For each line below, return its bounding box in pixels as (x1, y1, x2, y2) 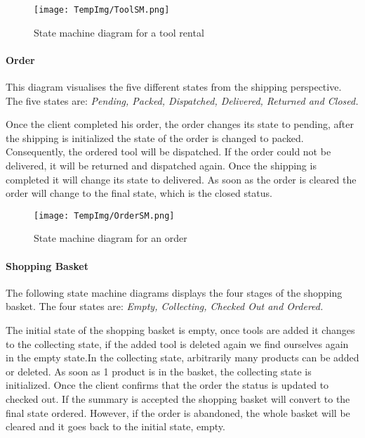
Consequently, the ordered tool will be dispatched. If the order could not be (6, 144, 331, 159)
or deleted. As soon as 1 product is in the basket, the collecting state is (6, 363, 312, 378)
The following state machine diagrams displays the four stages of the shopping (6, 285, 343, 299)
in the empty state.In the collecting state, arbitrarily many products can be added (6, 350, 359, 365)
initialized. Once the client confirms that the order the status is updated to (6, 378, 329, 392)
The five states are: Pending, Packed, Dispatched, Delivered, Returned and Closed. (6, 93, 359, 108)
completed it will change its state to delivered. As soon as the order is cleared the (6, 172, 357, 186)
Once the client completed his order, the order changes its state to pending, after (6, 117, 354, 131)
